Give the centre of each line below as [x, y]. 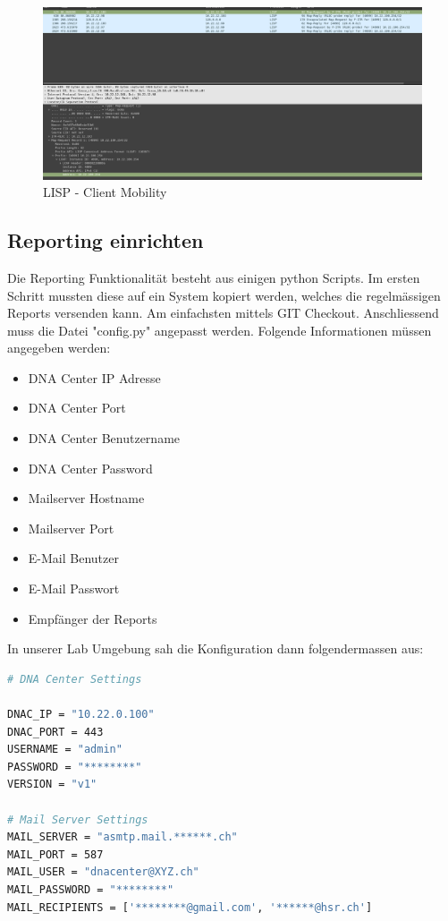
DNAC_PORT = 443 [55, 732]
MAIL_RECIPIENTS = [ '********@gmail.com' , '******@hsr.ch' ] [190, 907]
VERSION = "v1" [52, 785]
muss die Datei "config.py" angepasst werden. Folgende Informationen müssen [220, 330]
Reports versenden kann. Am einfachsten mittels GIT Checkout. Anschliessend [223, 313]
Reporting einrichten [106, 240]
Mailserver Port [71, 528]
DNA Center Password [90, 468]
